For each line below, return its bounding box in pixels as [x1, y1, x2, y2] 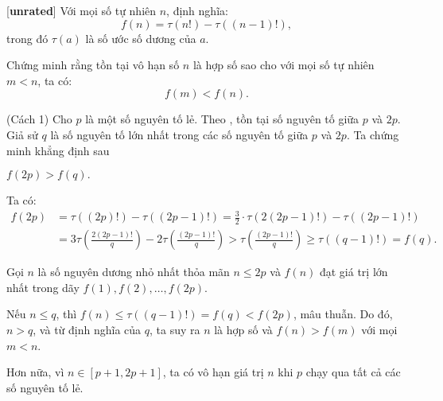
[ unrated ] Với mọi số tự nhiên [6, 2, 157, 18]
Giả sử [6, 126, 38, 142]
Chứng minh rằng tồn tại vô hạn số [6, 56, 180, 73]
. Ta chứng [346, 126, 399, 142]
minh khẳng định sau [6, 142, 110, 158]
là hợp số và [214, 321, 273, 337]
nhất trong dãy [6, 278, 80, 295]
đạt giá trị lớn [319, 263, 388, 280]
